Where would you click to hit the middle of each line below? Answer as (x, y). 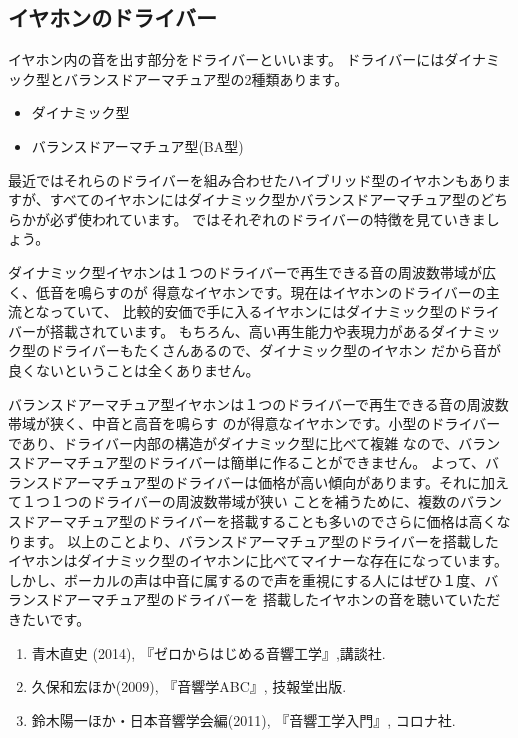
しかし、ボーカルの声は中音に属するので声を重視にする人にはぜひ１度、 (246, 579)
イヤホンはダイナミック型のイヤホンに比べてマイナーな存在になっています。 (258, 560)
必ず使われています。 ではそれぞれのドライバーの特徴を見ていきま (267, 218)
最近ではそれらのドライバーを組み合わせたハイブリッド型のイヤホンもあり (253, 179)
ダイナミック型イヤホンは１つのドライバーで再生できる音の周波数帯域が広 (252, 271)
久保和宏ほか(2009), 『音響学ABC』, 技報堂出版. (189, 686)
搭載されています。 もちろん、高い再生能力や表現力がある (240, 330)
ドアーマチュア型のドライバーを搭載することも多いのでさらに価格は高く (259, 521)
